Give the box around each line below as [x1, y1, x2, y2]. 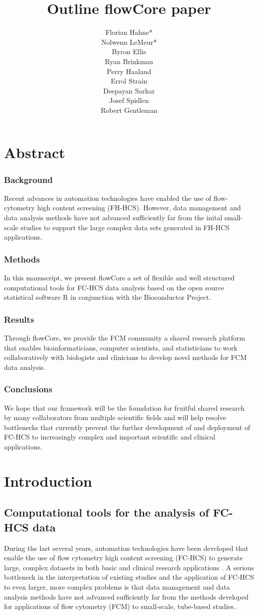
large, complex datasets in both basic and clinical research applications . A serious [4, 562, 254, 572]
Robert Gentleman [101, 104, 157, 115]
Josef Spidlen [109, 95, 149, 105]
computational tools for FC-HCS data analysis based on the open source [4, 282, 224, 292]
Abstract [4, 142, 65, 163]
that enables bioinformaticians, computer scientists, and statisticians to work [4, 342, 238, 352]
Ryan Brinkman [105, 56, 153, 66]
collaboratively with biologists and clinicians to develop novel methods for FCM [4, 352, 247, 362]
